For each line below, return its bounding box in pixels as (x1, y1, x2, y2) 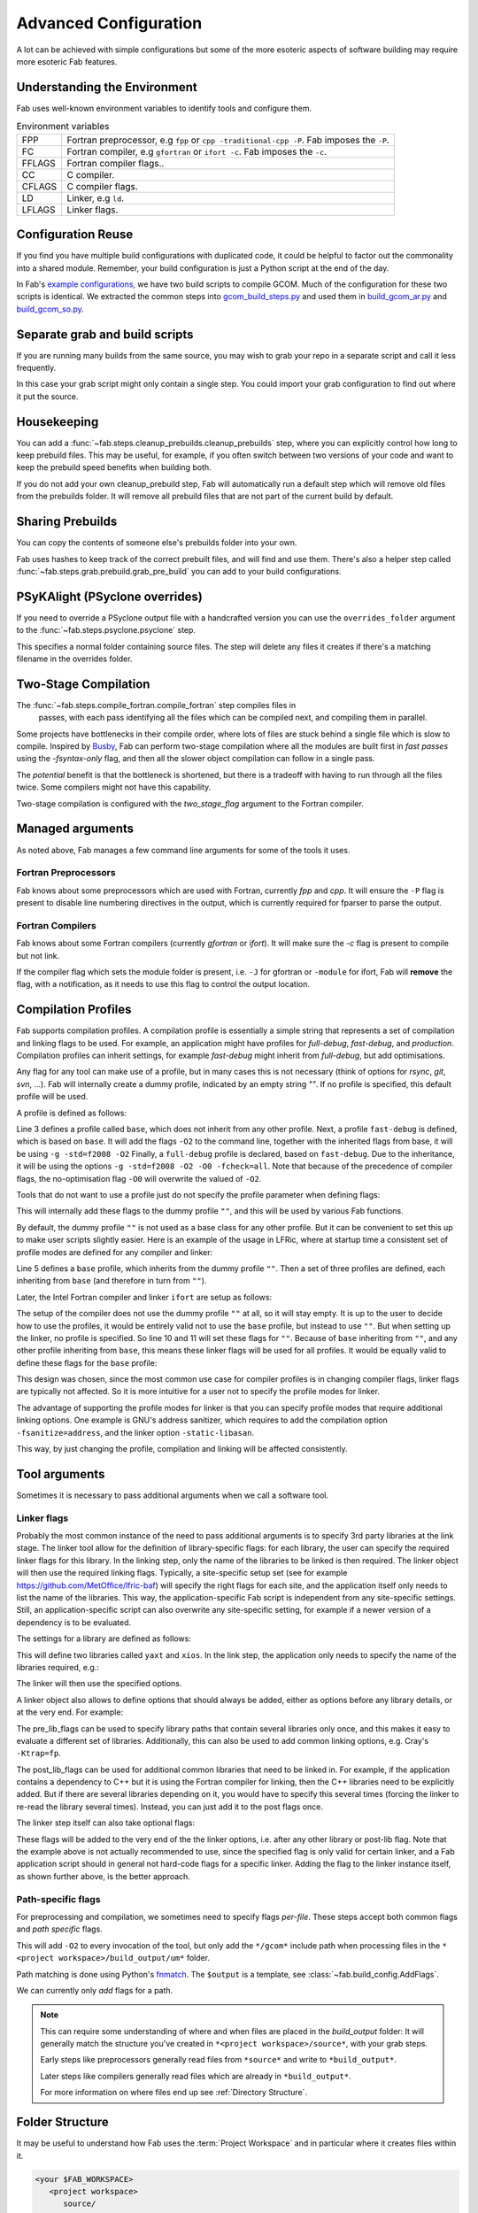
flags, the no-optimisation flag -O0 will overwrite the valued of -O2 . (16, 1173, 262, 1184)
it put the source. (16, 390, 79, 402)
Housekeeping (16, 414, 99, 429)
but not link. (16, 950, 60, 960)
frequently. (16, 362, 57, 373)
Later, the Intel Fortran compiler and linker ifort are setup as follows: (16, 1292, 273, 1302)
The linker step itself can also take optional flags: (16, 1817, 195, 1828)
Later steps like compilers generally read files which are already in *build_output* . (40, 2070, 351, 2081)
